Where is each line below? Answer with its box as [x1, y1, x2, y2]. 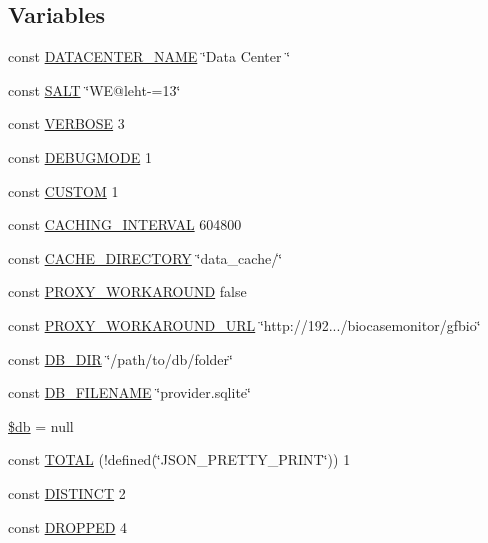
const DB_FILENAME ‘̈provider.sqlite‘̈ [8, 382, 251, 403]
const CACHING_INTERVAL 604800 [8, 214, 242, 235]
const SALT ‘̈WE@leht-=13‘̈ [8, 79, 181, 100]
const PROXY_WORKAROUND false [8, 281, 247, 302]
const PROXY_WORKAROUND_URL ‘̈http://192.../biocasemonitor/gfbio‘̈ [8, 314, 481, 335]
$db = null [8, 415, 74, 436]
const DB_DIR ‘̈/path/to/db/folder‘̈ [8, 348, 233, 369]
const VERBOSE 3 [8, 113, 125, 134]
